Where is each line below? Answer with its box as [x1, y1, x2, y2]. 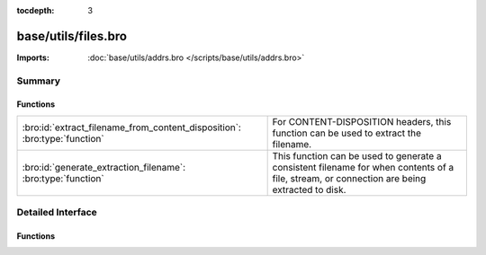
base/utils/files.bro [16, 28, 128, 44]
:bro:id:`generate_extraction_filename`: [22, 161, 186, 173]
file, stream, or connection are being [272, 171, 427, 184]
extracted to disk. [272, 183, 346, 196]
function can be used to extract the [272, 127, 422, 139]
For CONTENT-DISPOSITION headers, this [272, 115, 452, 127]
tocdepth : [16, 5, 55, 15]
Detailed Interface [16, 207, 98, 219]
